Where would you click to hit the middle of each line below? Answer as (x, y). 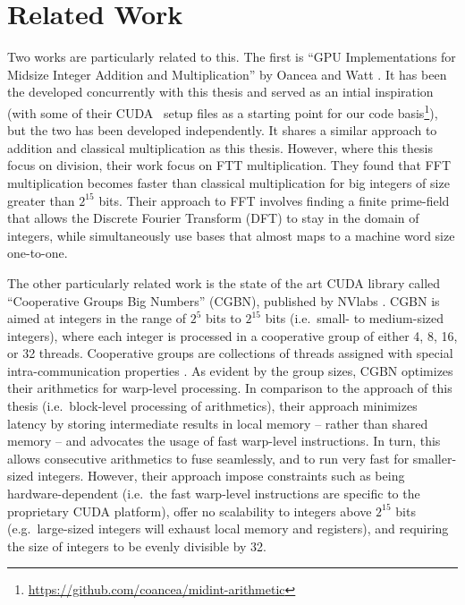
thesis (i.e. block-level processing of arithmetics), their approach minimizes (212, 406)
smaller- (435, 458)
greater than (41, 200)
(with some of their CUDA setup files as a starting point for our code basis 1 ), (223, 111)
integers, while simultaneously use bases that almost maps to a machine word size (231, 235)
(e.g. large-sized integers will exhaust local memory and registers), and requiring (228, 528)
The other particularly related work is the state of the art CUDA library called (224, 282)
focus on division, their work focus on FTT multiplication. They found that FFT (229, 165)
